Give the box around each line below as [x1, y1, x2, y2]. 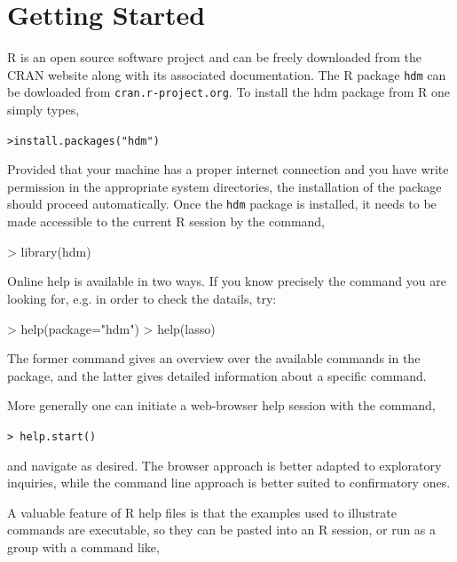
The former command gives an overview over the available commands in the [7, 349, 421, 368]
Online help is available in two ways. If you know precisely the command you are [7, 272, 446, 290]
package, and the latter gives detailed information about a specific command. [7, 366, 427, 384]
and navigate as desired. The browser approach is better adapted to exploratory [7, 455, 442, 474]
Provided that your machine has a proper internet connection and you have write [7, 160, 449, 178]
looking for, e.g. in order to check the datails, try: [7, 289, 277, 307]
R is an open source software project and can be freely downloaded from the [7, 48, 422, 67]
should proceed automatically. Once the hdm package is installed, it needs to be [7, 194, 437, 213]
